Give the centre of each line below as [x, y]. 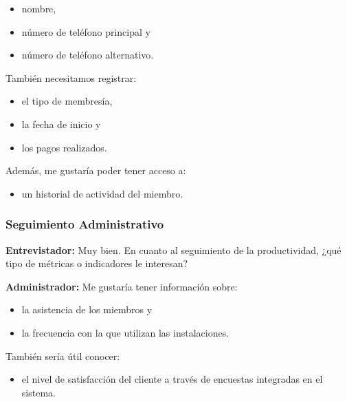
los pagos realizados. [64, 147]
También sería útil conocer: [63, 356]
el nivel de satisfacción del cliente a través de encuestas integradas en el [172, 379]
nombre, [39, 8]
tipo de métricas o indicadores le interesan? [97, 263]
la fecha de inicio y [61, 124]
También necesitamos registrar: [71, 77]
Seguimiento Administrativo [85, 224]
